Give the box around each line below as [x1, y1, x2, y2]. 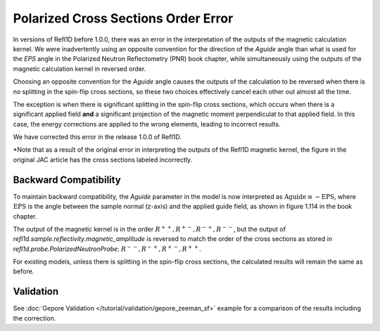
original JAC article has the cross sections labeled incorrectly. [13, 155, 193, 164]
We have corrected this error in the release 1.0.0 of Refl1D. [13, 133, 182, 141]
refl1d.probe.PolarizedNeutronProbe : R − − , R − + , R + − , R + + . [13, 244, 202, 253]
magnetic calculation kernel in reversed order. [13, 64, 146, 73]
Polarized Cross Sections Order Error [13, 11, 234, 26]
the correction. [13, 313, 56, 323]
